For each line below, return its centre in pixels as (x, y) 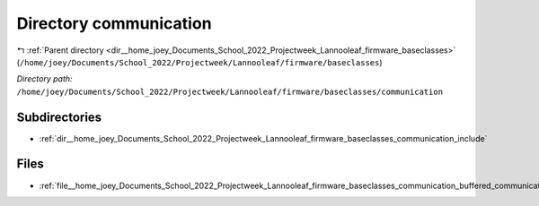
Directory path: (44, 79)
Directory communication (114, 23)
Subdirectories (59, 117)
